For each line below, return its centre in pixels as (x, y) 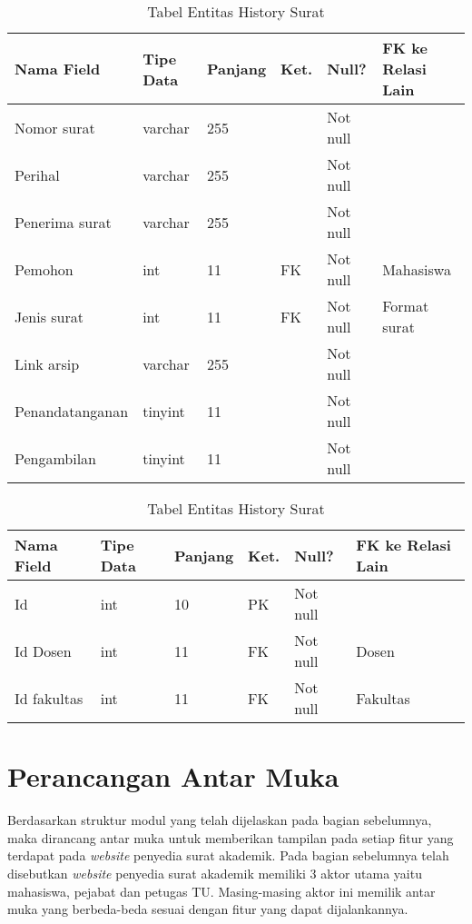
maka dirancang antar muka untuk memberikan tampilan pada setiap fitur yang (231, 837)
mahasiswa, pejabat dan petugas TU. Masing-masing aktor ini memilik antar (221, 891)
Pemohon (44, 269)
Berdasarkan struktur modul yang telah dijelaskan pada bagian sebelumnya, (220, 820)
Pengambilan (56, 458)
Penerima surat (63, 222)
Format (406, 306)
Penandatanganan (72, 411)
